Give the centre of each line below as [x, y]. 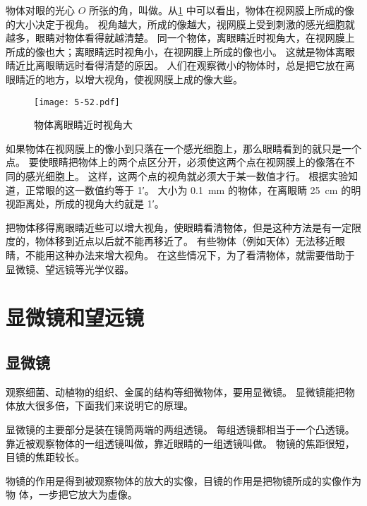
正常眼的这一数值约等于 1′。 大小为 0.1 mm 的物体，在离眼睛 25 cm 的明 [193, 189]
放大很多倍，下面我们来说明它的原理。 [104, 405]
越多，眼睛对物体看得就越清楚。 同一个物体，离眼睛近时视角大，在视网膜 [175, 38]
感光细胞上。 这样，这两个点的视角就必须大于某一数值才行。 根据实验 [187, 176]
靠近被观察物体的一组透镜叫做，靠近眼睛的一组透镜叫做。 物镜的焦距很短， [180, 443]
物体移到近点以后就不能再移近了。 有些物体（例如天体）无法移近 [185, 241]
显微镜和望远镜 [75, 317]
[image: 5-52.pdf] [77, 102]
